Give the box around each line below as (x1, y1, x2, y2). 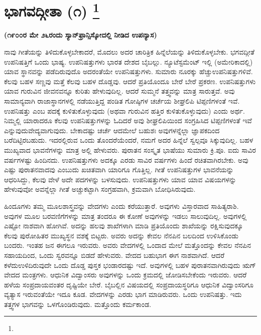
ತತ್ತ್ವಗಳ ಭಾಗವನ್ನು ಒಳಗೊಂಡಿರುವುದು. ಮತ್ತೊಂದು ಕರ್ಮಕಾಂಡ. (4, 298, 152, 309)
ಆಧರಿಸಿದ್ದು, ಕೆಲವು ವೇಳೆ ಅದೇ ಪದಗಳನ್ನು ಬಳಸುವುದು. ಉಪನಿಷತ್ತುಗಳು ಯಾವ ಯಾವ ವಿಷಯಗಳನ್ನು (4, 174, 236, 184)
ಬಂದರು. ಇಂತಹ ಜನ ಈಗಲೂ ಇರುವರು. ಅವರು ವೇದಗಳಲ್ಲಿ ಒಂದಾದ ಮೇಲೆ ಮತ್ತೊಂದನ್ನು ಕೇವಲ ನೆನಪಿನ (4, 240, 251, 250)
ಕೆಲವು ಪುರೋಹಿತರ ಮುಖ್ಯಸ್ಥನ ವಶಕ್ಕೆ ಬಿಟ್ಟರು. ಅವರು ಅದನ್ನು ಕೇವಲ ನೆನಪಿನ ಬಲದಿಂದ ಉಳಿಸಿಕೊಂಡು (4, 230, 238, 240)
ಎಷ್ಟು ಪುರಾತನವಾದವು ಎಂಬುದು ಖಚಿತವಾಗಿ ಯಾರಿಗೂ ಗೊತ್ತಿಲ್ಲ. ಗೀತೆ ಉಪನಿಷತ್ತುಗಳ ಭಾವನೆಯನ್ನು (4, 164, 234, 175)
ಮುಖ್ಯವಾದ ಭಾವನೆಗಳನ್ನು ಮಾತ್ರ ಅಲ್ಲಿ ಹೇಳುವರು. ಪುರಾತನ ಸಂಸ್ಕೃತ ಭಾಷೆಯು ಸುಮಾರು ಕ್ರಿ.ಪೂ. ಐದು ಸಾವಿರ (4, 144, 256, 155)
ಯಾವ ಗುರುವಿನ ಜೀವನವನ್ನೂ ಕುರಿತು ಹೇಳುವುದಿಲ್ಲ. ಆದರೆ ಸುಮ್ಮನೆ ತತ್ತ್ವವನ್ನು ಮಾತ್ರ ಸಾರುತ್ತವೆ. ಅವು (4, 86, 235, 96)
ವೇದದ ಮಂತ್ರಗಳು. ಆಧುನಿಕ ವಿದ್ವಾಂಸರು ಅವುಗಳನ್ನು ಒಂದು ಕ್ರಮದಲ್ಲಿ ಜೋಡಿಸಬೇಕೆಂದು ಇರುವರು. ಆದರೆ (4, 269, 247, 280)
